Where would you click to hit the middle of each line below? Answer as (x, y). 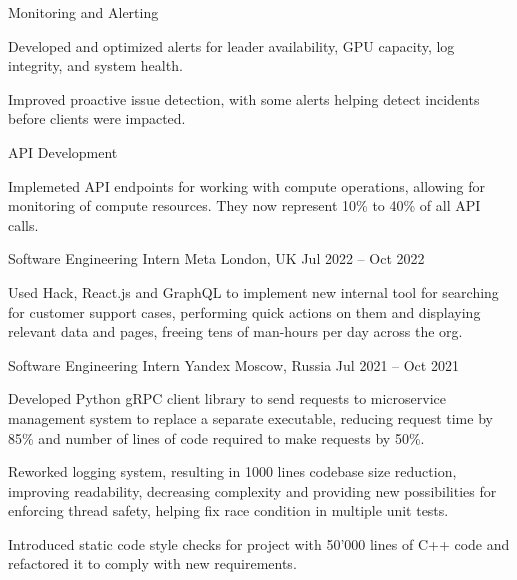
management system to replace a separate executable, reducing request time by (250, 417)
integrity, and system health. (95, 65)
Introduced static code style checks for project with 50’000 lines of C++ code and (259, 543)
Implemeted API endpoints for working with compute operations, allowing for (246, 185)
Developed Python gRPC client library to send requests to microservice (227, 398)
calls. (23, 224)
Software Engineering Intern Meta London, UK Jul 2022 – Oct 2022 (216, 258)
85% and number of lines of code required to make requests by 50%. (216, 437)
